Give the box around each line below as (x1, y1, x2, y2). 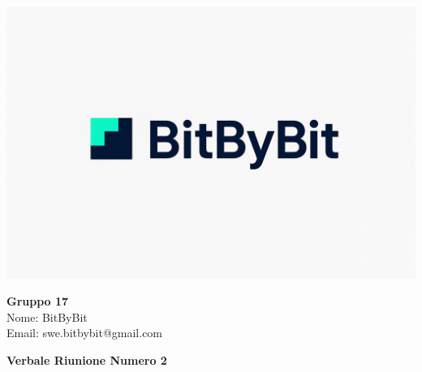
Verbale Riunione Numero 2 (6, 352, 167, 369)
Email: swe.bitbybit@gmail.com (6, 324, 163, 341)
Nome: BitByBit (6, 308, 88, 325)
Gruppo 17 (6, 293, 69, 310)
